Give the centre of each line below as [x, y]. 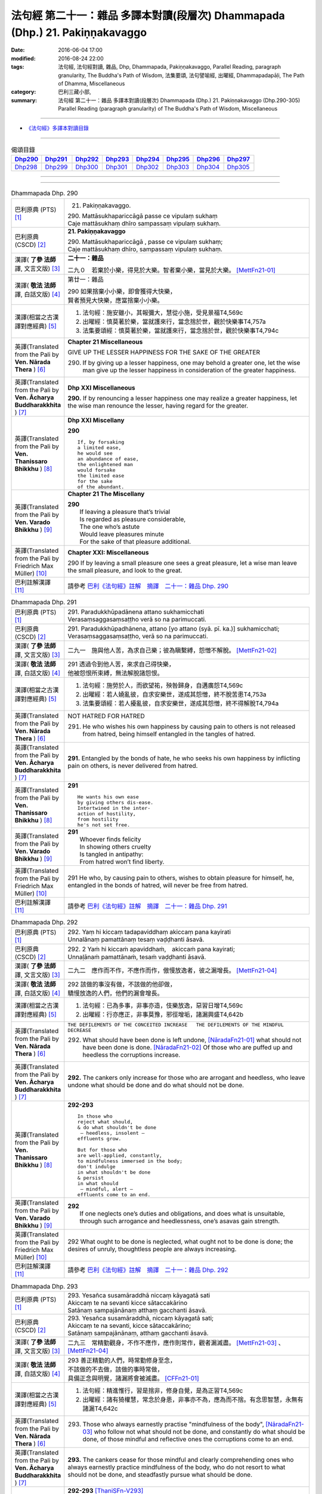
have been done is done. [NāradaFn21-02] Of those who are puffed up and [188, 1048]
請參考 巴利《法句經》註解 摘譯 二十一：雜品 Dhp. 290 [148, 586]
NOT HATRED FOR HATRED [106, 716]
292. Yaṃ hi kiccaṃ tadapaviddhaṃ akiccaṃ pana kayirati [149, 932]
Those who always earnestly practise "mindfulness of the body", [174, 1424]
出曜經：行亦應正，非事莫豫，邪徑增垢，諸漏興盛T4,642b [163, 1015]
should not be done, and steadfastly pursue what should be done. [160, 1474]
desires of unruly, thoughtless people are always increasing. [152, 1249]
